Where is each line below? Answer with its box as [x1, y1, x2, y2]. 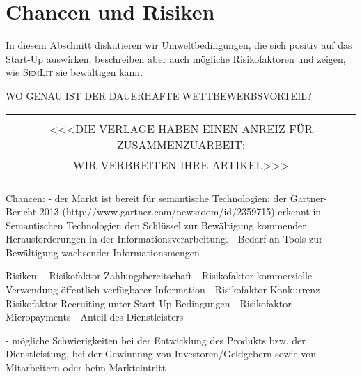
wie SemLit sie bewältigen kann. [6, 65, 143, 79]
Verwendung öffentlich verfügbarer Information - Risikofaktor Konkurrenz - [6, 282, 326, 297]
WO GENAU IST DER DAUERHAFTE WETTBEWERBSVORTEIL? [6, 88, 312, 102]
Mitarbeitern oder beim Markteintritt [6, 360, 166, 375]
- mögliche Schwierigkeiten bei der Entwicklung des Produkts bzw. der [6, 332, 306, 347]
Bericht [6, 204, 37, 219]
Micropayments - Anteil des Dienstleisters [6, 309, 184, 324]
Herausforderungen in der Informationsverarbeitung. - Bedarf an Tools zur [6, 231, 323, 246]
